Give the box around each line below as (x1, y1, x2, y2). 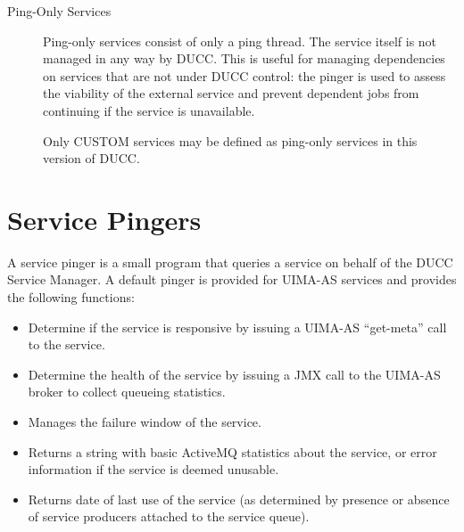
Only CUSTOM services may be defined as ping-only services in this (43, 131, 418, 150)
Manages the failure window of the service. (28, 413, 261, 431)
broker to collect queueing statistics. (28, 382, 226, 401)
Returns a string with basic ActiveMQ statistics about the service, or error (28, 442, 437, 461)
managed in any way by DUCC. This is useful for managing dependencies (43, 49, 445, 68)
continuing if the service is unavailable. (43, 101, 255, 119)
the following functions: (7, 288, 135, 307)
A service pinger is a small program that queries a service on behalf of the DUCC (7, 252, 453, 271)
